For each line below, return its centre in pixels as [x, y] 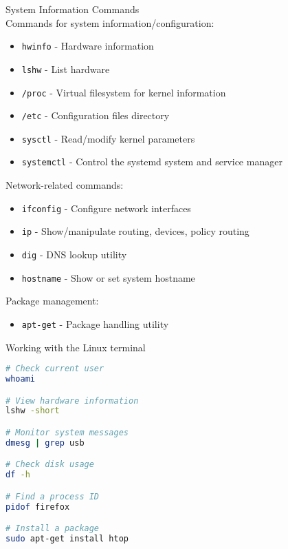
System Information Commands [73, 9]
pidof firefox [38, 507]
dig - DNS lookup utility [74, 255]
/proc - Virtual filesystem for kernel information [124, 92]
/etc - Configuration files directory [96, 115]
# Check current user [55, 369]
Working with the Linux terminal [76, 347]
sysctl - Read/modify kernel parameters [108, 138]
